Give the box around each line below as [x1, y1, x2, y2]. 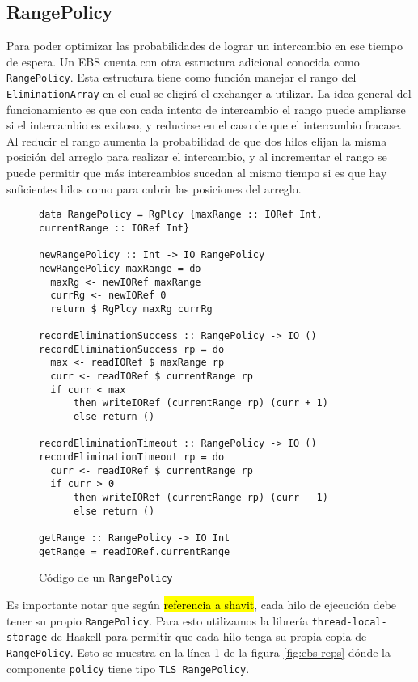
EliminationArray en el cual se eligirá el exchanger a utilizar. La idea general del [6, 85, 412, 102]
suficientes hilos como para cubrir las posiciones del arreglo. [6, 180, 302, 197]
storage [6, 632, 48, 644]
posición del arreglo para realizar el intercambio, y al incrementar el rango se [6, 148, 387, 165]
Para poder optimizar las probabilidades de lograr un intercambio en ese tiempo [6, 37, 403, 54]
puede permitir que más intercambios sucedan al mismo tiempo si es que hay [6, 164, 387, 181]
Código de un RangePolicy [39, 569, 173, 586]
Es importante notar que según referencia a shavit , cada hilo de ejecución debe [6, 595, 397, 612]
